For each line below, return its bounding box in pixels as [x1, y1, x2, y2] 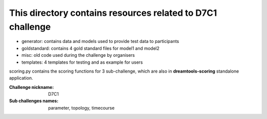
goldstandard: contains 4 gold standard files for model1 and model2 [21, 45, 160, 51]
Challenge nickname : [9, 84, 54, 90]
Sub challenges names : [9, 98, 59, 104]
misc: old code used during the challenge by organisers [21, 52, 135, 58]
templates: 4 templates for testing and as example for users [21, 59, 143, 65]
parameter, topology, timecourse [48, 105, 115, 111]
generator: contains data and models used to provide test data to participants [21, 39, 179, 44]
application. [9, 75, 33, 81]
